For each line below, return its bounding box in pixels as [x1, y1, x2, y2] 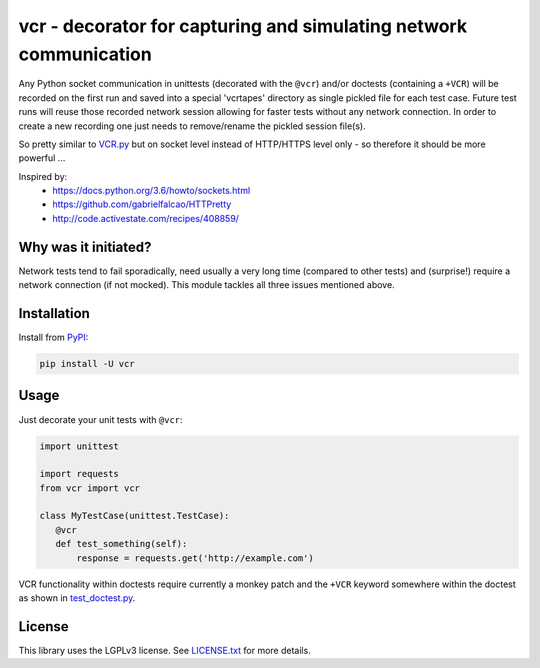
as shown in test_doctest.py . [18, 592, 136, 604]
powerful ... [18, 152, 66, 164]
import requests [39, 468, 120, 480]
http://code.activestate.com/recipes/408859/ [52, 212, 240, 224]
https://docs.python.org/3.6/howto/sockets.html [52, 185, 251, 197]
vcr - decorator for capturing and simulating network [18, 15, 468, 37]
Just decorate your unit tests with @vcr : [18, 413, 184, 425]
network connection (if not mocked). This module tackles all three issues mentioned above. [18, 279, 395, 291]
